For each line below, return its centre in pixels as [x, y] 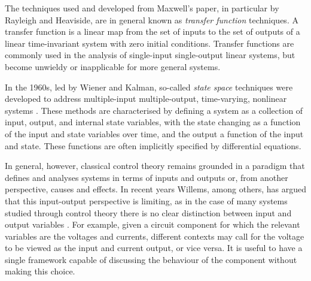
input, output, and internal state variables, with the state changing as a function [153, 122]
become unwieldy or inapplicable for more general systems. [113, 66]
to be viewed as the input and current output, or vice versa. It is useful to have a [154, 248]
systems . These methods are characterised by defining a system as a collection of [154, 110]
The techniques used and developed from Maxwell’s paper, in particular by [142, 8]
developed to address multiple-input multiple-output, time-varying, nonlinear [146, 99]
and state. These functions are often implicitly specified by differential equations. [153, 145]
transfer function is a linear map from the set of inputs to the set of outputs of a [153, 31]
